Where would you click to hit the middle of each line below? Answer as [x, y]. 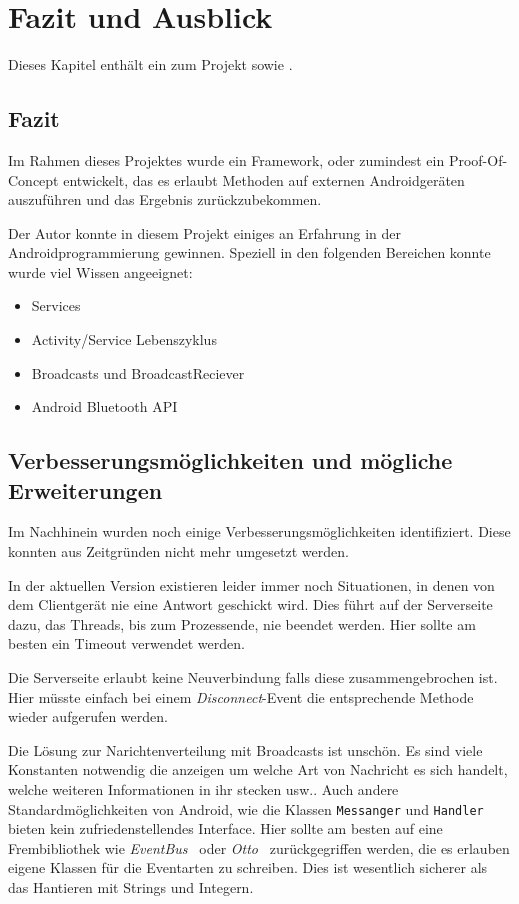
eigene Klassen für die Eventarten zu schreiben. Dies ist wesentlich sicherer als [248, 867]
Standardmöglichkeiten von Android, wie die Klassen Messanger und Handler [246, 808]
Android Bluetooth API [104, 406]
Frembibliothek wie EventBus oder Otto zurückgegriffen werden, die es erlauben [259, 847]
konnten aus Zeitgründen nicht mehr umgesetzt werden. [178, 551]
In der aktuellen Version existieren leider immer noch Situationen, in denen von [251, 584]
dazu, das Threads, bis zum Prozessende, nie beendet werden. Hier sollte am [242, 623]
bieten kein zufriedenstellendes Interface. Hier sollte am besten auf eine [225, 828]
